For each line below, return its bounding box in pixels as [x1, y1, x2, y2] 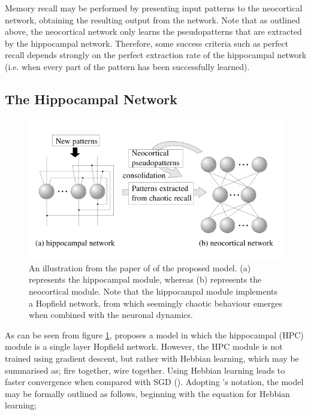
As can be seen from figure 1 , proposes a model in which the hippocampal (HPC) [5, 328, 304, 341]
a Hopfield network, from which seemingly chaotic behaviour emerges [29, 296, 283, 309]
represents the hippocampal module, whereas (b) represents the [29, 273, 262, 286]
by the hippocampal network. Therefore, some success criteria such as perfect [5, 37, 289, 49]
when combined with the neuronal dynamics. [29, 308, 193, 321]
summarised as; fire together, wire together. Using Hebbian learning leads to [5, 363, 285, 376]
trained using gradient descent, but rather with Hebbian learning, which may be [5, 352, 299, 364]
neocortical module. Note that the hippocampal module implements [29, 284, 278, 297]
